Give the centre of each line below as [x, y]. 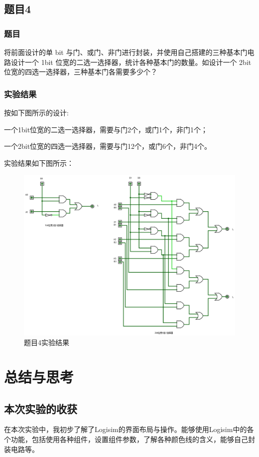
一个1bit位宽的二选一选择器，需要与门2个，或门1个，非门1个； [106, 129]
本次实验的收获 [41, 408]
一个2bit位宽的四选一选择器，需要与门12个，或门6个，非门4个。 [108, 146]
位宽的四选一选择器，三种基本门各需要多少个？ [81, 72]
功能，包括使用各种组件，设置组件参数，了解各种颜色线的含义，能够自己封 [133, 439]
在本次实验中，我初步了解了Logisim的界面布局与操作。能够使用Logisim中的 [126, 429]
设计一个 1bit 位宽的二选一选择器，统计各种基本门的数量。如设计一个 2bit [131, 62]
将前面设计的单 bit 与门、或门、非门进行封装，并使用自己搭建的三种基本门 [126, 52]
